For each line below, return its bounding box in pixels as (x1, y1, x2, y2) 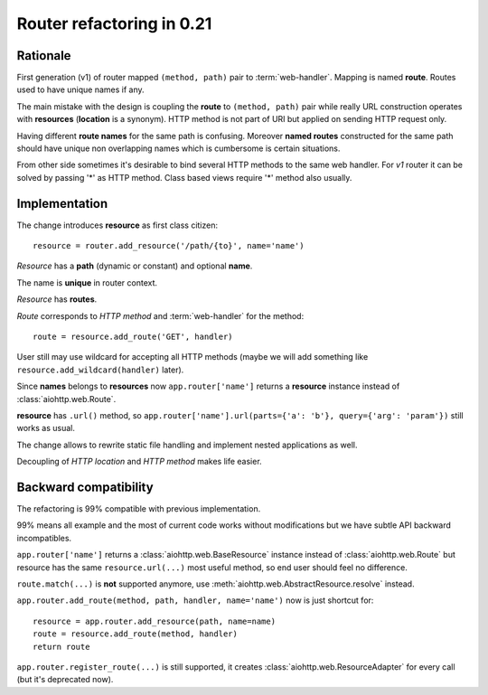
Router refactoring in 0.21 (16, 14, 212, 33)
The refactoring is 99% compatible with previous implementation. (16, 503, 261, 514)
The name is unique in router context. (16, 277, 158, 288)
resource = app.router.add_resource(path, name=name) (33, 615, 276, 626)
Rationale (16, 48, 71, 63)
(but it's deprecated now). (16, 674, 114, 685)
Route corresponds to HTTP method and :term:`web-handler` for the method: (16, 310, 305, 321)
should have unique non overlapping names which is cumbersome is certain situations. (16, 143, 341, 154)
